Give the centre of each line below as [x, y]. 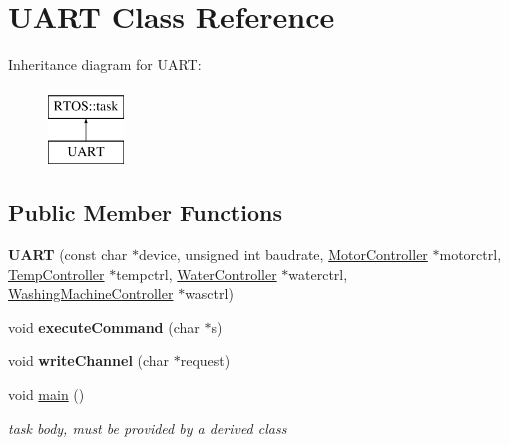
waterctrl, [318, 273]
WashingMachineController [91, 293]
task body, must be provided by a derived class [147, 427]
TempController [56, 273]
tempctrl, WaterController [196, 273]
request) [205, 360]
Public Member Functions [145, 212]
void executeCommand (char [104, 326]
